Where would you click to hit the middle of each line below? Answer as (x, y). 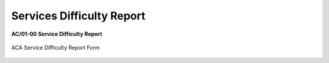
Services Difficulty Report (78, 16)
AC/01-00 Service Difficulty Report (57, 34)
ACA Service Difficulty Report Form (55, 47)
